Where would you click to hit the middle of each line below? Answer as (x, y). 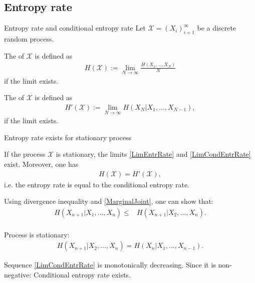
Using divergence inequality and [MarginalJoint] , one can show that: (109, 201)
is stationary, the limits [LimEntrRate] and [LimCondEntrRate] (153, 154)
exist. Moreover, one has (41, 164)
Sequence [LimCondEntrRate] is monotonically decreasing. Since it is (110, 265)
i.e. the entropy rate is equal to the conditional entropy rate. (97, 184)
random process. (29, 39)
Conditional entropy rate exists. (82, 275)
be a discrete (217, 28)
